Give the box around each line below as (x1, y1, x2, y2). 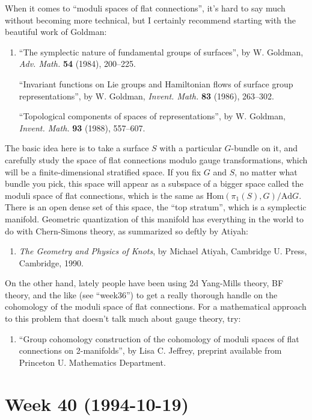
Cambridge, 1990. (19, 256, 84, 269)
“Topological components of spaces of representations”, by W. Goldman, (19, 110, 286, 122)
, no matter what (234, 165, 298, 178)
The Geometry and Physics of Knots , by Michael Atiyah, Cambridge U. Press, (19, 245, 307, 257)
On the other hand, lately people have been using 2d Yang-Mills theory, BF (5, 277, 284, 289)
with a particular (159, 142, 222, 154)
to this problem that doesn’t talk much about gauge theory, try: (5, 312, 241, 325)
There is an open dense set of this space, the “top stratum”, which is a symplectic (5, 201, 307, 213)
